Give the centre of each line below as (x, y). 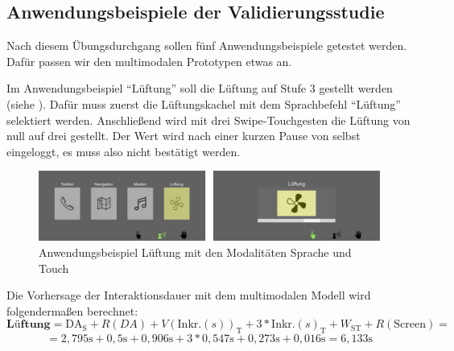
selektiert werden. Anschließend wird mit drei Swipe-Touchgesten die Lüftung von (208, 120)
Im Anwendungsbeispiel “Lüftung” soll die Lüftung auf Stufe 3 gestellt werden (200, 88)
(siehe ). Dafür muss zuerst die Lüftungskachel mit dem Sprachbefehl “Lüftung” (204, 103)
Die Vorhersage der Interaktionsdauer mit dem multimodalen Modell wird (189, 295)
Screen (410, 325)
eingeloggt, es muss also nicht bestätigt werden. (124, 151)
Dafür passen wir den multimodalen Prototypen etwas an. (149, 61)
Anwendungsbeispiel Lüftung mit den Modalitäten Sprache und (195, 252)
